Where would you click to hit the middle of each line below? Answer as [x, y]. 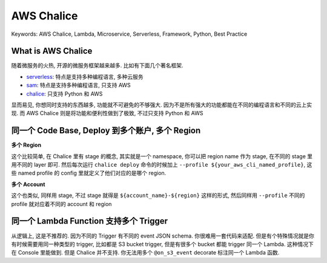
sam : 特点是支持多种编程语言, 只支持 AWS [79, 85]
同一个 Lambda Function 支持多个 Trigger [90, 221]
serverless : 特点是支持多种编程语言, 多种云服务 [85, 76]
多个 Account [28, 184]
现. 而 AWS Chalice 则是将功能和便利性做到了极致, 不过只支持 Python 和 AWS [107, 113]
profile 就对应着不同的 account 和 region [61, 204]
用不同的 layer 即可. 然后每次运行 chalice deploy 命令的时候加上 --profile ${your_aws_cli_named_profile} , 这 [162, 165]
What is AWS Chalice [52, 51]
